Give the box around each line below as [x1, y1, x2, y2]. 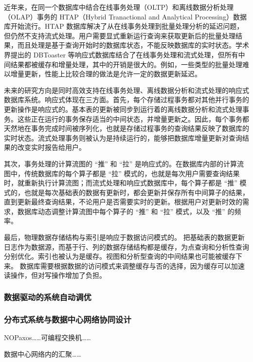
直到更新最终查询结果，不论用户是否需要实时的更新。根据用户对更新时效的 [4, 197, 242, 207]
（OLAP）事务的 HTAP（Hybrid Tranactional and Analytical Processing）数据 [4, 11, 247, 21]
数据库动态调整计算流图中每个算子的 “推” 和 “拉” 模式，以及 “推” [17, 206, 225, 216]
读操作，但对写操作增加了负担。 [4, 270, 106, 280]
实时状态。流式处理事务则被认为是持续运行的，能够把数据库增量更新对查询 [4, 132, 242, 143]
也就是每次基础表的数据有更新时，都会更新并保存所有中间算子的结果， [24, 187, 249, 197]
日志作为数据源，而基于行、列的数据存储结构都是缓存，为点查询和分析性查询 [4, 241, 249, 252]
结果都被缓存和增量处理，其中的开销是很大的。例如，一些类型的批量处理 [10, 59, 242, 69]
